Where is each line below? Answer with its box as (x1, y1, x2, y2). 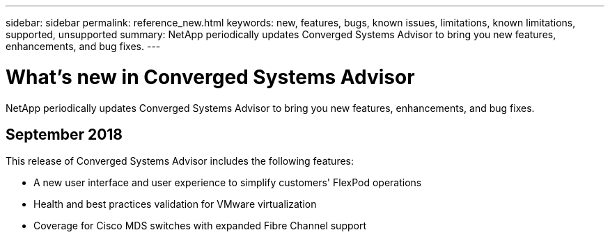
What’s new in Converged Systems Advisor (6, 65, 415, 89)
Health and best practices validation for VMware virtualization (33, 198, 317, 211)
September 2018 (6, 125, 123, 143)
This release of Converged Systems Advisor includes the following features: (6, 155, 354, 167)
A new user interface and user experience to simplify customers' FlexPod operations (33, 177, 422, 189)
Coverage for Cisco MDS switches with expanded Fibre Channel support (33, 220, 367, 232)
